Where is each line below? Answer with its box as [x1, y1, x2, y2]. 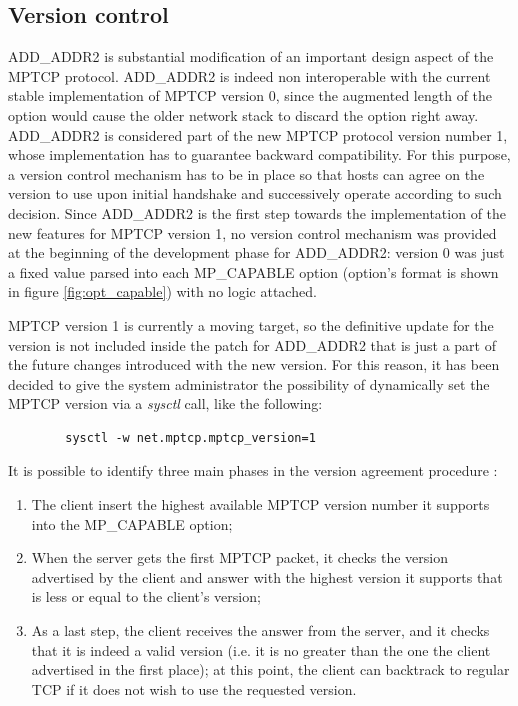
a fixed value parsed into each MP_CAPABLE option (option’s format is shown [8, 261, 499, 282]
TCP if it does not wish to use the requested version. [31, 678, 357, 699]
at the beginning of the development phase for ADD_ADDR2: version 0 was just [8, 242, 505, 263]
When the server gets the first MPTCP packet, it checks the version [31, 547, 449, 568]
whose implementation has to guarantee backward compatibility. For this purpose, [8, 144, 511, 165]
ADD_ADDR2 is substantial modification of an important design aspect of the [8, 46, 494, 67]
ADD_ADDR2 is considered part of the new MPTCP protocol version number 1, [8, 124, 508, 145]
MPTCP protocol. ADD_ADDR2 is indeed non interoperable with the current [8, 65, 491, 86]
